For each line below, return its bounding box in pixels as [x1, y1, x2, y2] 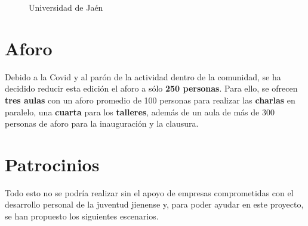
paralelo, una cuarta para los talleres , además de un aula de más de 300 [5, 105, 275, 118]
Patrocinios [5, 152, 100, 176]
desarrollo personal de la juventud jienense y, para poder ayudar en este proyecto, [5, 198, 304, 211]
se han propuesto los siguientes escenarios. [5, 210, 159, 222]
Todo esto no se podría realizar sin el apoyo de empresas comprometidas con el [5, 186, 294, 199]
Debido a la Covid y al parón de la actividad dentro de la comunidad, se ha [5, 70, 281, 83]
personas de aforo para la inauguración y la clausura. [5, 117, 199, 130]
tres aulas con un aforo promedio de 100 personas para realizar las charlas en [5, 93, 295, 106]
